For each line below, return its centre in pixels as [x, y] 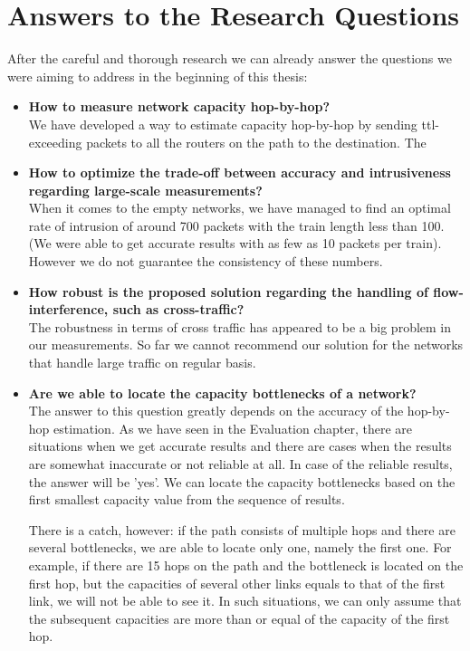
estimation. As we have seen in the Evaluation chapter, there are [233, 428]
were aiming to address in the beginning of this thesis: [158, 76]
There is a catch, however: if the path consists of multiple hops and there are [242, 529]
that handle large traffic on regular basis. [142, 363]
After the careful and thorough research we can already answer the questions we [230, 58]
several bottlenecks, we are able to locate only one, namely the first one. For [240, 547]
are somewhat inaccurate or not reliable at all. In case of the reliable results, [240, 464]
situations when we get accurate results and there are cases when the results [240, 446]
